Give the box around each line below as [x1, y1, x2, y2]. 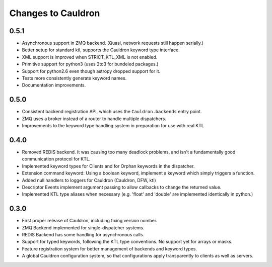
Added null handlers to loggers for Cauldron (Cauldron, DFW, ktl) [22, 177, 156, 183]
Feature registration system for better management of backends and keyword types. [22, 245, 197, 251]
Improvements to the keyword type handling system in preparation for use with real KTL [22, 123, 204, 129]
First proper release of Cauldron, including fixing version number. [22, 218, 158, 224]
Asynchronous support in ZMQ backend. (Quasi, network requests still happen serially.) [22, 40, 204, 46]
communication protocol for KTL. [22, 156, 91, 162]
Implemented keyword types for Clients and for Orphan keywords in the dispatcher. [22, 163, 195, 169]
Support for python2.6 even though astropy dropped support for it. [22, 68, 161, 74]
